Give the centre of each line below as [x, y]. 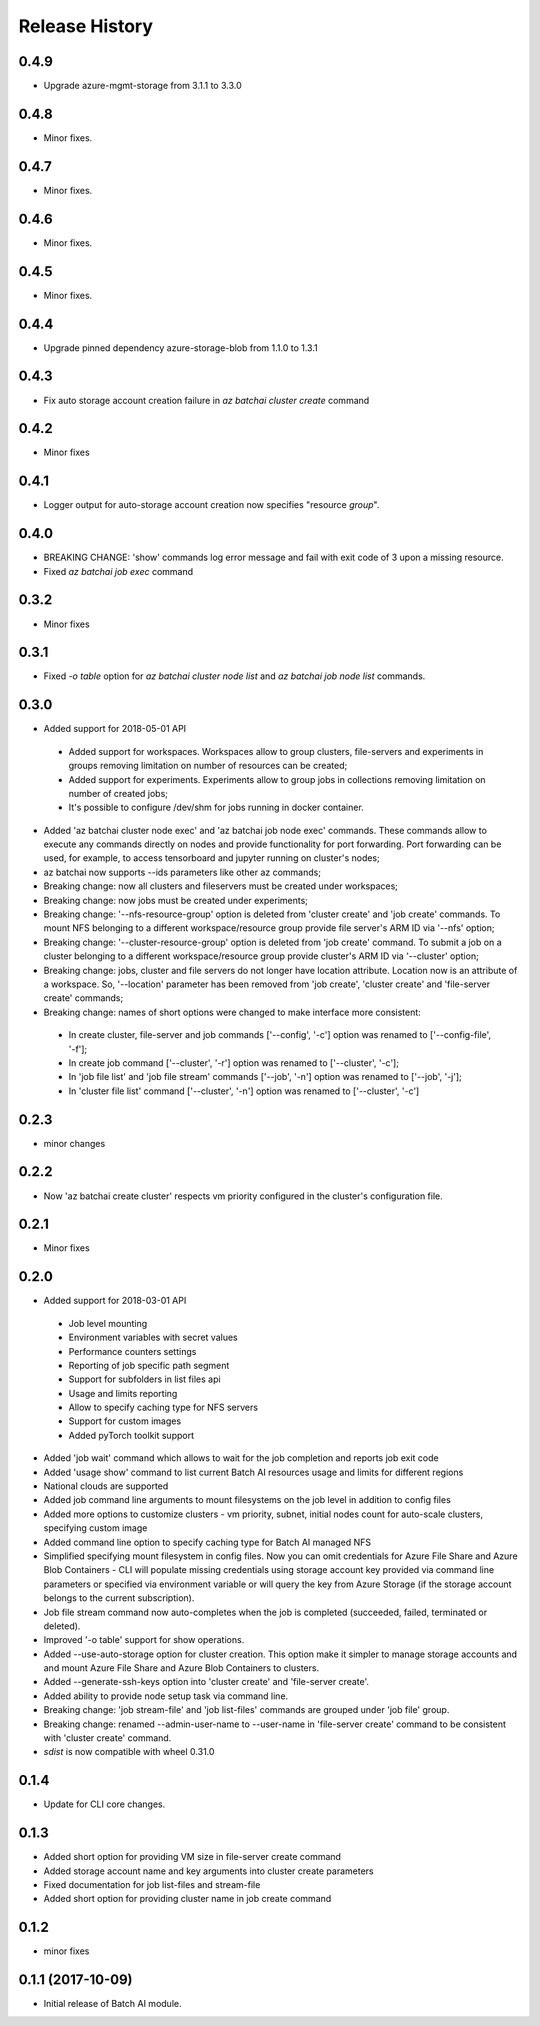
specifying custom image [95, 1528]
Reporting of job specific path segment [149, 1365]
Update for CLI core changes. [104, 1804]
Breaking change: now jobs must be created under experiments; [176, 900]
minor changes [74, 1143]
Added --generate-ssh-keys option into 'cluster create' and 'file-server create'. [206, 1682]
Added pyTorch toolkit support [131, 1435]
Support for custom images [125, 1421]
